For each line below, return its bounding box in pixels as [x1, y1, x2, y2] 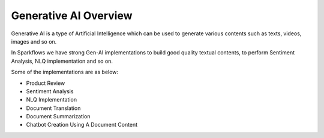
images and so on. [11, 38, 57, 45]
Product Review [26, 79, 65, 87]
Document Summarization [26, 113, 91, 120]
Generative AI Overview [11, 9, 133, 22]
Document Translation [26, 105, 81, 112]
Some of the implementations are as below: [11, 69, 119, 76]
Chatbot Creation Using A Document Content [26, 121, 138, 128]
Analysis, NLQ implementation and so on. [11, 57, 113, 65]
